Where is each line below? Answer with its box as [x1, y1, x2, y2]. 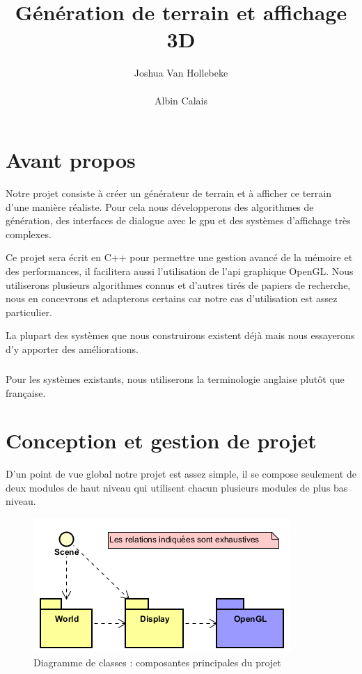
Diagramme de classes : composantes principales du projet [33, 655, 281, 669]
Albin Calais [155, 93, 207, 107]
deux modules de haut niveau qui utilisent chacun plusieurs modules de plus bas [6, 480, 348, 494]
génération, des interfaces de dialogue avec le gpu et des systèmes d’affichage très [6, 213, 351, 228]
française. [6, 385, 46, 400]
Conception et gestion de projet [6, 426, 317, 455]
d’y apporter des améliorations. [6, 341, 139, 356]
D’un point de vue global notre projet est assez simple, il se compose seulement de [6, 467, 356, 481]
